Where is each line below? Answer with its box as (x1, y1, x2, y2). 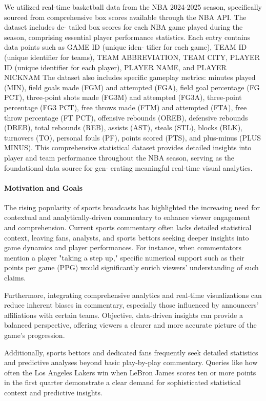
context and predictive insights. (4, 387, 103, 397)
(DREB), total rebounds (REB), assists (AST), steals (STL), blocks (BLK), (4, 122, 242, 133)
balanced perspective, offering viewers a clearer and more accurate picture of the (4, 319, 257, 330)
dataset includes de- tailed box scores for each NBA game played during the (4, 22, 243, 32)
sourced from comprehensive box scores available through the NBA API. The (4, 11, 247, 22)
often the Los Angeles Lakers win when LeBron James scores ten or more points (4, 367, 256, 377)
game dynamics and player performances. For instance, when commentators (4, 242, 242, 253)
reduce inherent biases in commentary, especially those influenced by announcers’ (4, 299, 259, 310)
